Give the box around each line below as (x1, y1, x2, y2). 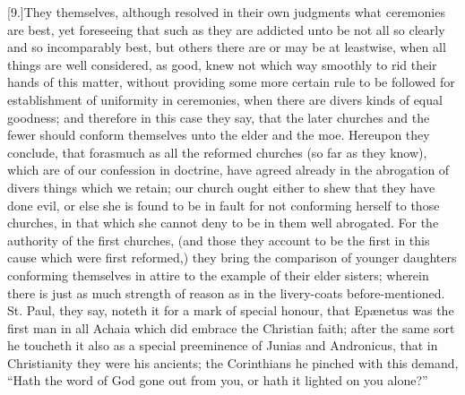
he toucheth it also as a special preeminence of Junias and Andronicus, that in (7, 336, 438, 355)
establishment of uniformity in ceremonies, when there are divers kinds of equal (7, 90, 443, 108)
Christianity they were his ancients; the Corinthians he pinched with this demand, (7, 353, 459, 372)
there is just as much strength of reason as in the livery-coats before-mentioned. (7, 283, 445, 302)
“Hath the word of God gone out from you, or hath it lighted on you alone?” (7, 371, 428, 390)
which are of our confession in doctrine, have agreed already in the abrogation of (7, 160, 450, 179)
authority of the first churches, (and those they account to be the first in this (7, 230, 430, 249)
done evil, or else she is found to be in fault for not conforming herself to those (7, 195, 440, 214)
